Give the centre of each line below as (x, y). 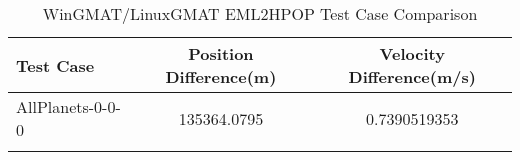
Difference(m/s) (412, 76)
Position (221, 53)
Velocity (412, 53)
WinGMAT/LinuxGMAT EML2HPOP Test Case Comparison (260, 13)
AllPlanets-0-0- (68, 106)
